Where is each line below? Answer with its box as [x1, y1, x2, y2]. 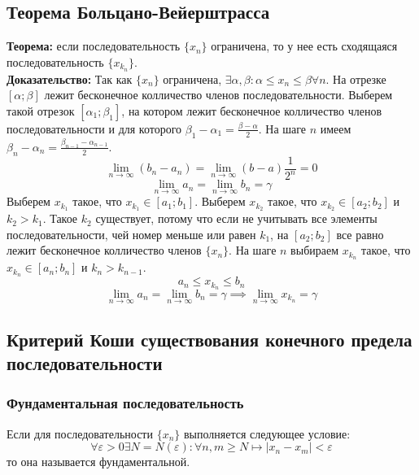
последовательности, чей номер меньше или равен [7, 225, 256, 242]
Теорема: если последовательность [7, 37, 181, 54]
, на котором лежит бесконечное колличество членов [121, 102, 382, 119]
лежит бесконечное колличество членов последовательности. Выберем [44, 86, 393, 103]
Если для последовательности [7, 425, 153, 442]
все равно [336, 225, 384, 242]
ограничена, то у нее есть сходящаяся [211, 37, 398, 54]
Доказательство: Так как [7, 70, 133, 87]
